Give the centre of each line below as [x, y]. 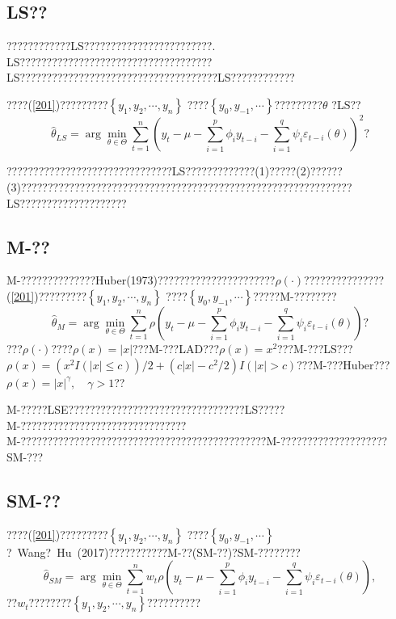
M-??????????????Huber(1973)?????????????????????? [141, 280]
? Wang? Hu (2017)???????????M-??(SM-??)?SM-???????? [154, 552]
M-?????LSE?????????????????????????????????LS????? [146, 409]
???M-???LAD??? [176, 349]
